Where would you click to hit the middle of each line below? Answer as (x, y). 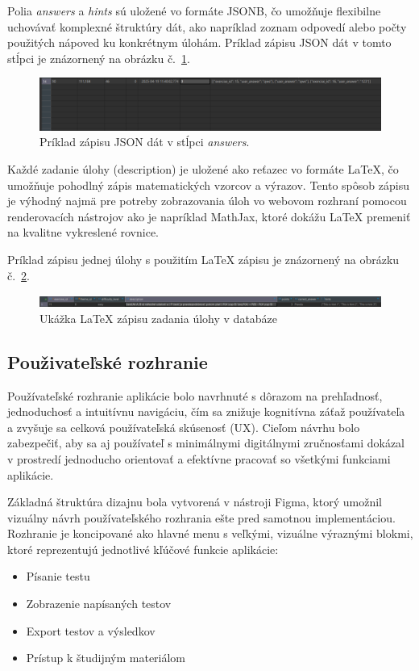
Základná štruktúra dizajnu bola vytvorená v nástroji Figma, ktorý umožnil (195, 502)
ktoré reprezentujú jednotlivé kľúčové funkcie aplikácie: (143, 549)
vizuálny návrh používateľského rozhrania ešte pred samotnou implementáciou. (201, 517)
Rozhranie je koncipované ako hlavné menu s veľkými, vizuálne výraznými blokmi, (210, 533)
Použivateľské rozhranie (108, 361)
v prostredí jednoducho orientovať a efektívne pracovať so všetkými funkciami (199, 458)
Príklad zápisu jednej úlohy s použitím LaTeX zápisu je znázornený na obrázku (203, 259)
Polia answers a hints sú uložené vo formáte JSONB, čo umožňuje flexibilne (194, 10)
